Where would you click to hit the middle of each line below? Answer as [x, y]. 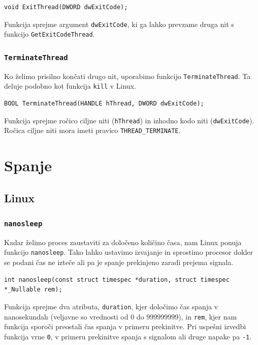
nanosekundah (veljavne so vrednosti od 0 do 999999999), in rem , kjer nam [121, 316]
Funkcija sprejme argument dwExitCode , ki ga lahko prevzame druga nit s [119, 24]
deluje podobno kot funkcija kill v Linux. [70, 86]
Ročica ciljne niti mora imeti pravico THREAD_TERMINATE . [92, 130]
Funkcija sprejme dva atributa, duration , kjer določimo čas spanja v [111, 306]
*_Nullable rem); [33, 290]
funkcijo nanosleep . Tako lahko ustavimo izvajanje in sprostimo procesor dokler [128, 252]
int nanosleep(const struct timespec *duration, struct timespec [117, 280]
